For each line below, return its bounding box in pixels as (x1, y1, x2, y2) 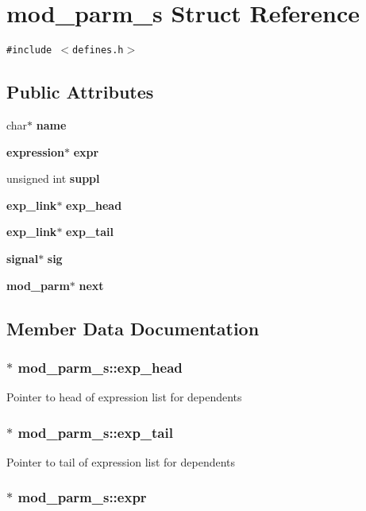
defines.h (72, 45, 124, 56)
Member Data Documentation (6, 316, 260, 340)
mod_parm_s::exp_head (17, 357, 183, 377)
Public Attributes (6, 79, 154, 104)
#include (6, 45, 52, 56)
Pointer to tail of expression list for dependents (6, 453, 236, 470)
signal (6, 250, 39, 266)
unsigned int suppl (6, 170, 100, 187)
